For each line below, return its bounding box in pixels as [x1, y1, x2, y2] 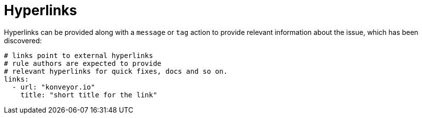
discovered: [4, 36, 42, 45]
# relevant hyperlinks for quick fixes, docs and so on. [4, 67, 228, 75]
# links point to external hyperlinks [4, 51, 153, 59]
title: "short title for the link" [20, 90, 157, 99]
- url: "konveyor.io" [12, 83, 95, 91]
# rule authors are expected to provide [4, 59, 162, 67]
